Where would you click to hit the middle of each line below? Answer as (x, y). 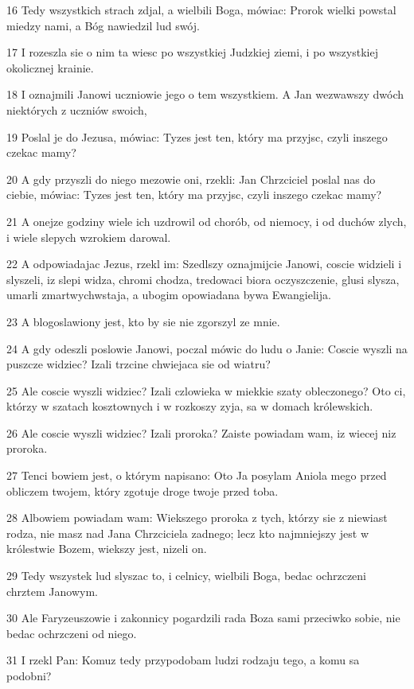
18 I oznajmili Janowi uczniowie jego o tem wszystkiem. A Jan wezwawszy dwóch (205, 94)
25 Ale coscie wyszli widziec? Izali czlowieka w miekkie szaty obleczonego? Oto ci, (206, 390)
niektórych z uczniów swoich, (77, 109)
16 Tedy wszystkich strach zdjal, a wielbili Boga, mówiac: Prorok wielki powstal (201, 10)
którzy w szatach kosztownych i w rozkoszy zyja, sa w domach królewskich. (190, 406)
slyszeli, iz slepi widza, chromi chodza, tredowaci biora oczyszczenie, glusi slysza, (203, 279)
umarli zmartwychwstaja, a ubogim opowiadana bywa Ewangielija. (169, 295)
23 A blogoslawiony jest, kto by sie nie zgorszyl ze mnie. (143, 321)
